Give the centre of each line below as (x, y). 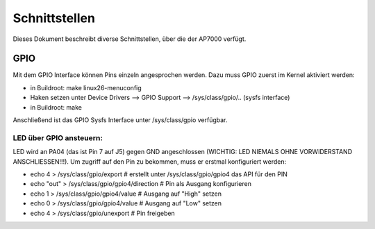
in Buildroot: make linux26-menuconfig (86, 87)
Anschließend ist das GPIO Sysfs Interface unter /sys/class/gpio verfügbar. (120, 120)
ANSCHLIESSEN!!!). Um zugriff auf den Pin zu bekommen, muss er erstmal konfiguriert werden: (150, 161)
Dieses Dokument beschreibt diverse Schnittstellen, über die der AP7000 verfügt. (130, 39)
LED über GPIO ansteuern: (58, 137)
